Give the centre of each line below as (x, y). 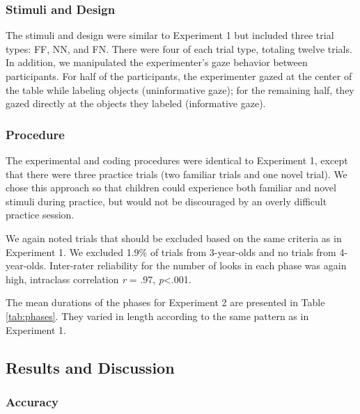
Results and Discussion (90, 367)
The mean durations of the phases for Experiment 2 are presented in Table (165, 302)
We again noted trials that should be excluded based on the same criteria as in (174, 238)
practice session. (40, 215)
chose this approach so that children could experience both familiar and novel (171, 188)
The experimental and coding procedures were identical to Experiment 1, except (177, 160)
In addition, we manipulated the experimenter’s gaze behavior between (157, 62)
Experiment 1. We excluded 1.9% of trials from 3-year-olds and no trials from (171, 252)
